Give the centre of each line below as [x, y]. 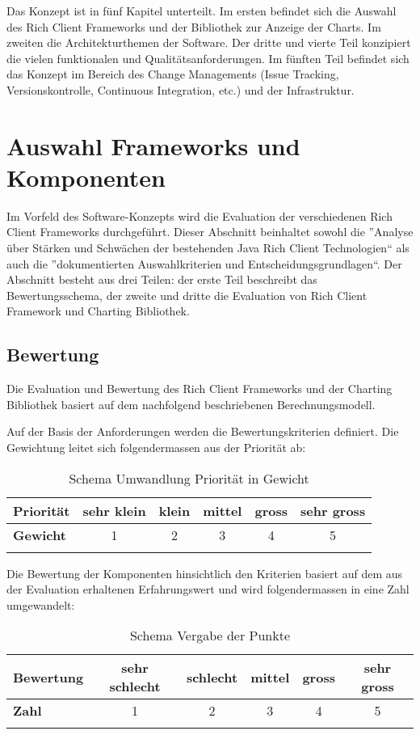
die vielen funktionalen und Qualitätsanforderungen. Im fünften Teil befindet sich [208, 58]
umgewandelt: [41, 604]
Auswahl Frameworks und [153, 145]
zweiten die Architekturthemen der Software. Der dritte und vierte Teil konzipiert [209, 42]
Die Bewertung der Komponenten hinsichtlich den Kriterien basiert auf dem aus [205, 573]
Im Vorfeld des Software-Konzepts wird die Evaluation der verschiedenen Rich [199, 215]
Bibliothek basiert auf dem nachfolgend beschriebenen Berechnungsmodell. [191, 404]
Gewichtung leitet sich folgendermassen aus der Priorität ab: [156, 448]
